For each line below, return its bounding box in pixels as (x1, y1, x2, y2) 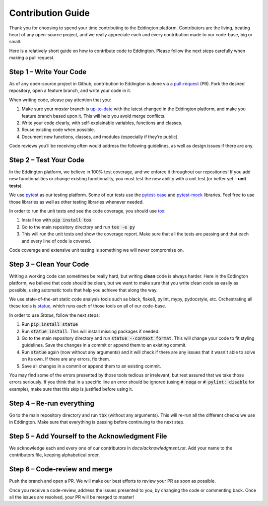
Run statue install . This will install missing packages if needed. (21, 328, 160, 334)
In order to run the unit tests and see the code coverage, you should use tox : (9, 208, 166, 214)
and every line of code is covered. (21, 238, 91, 244)
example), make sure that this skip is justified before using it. (9, 386, 134, 392)
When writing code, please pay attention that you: (9, 97, 111, 103)
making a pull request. (9, 55, 55, 61)
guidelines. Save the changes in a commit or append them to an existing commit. (21, 342, 187, 348)
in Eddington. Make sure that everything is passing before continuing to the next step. (9, 419, 185, 425)
